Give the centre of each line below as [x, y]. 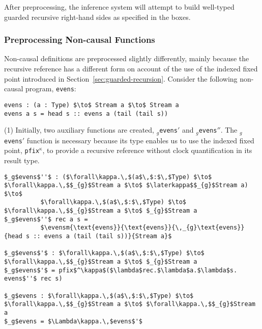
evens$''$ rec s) [33, 279]
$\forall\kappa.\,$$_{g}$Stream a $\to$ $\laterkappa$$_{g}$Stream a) [126, 185]
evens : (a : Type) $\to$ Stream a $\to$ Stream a [92, 105]
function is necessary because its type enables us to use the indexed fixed [140, 140]
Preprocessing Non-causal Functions [80, 40]
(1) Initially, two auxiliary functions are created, [79, 130]
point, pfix [22, 150]
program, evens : [51, 88]
